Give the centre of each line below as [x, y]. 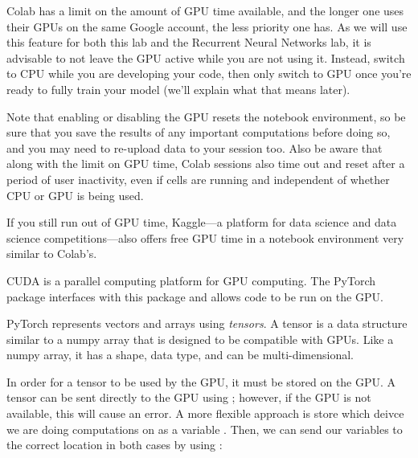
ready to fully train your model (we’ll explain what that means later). [178, 89]
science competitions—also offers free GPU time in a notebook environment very [205, 237]
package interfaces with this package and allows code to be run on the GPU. [195, 296]
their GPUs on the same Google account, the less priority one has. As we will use [207, 26]
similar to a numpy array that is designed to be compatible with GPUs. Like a [200, 339]
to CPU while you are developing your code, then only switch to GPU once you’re [209, 74]
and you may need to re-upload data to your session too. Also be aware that [195, 147]
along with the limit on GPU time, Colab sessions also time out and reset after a [206, 164]
